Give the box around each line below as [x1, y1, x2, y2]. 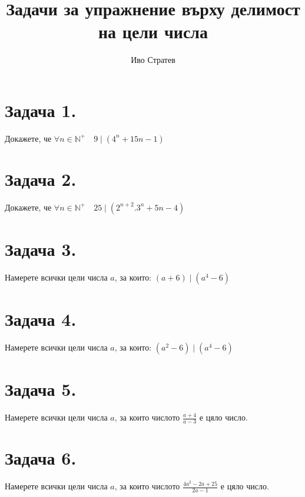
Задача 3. [5, 237, 77, 261]
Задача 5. [5, 377, 77, 401]
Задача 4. [5, 307, 77, 331]
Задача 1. [5, 98, 77, 122]
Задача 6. [5, 446, 77, 470]
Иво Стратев [131, 54, 175, 66]
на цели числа [98, 19, 208, 44]
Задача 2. [5, 167, 77, 191]
